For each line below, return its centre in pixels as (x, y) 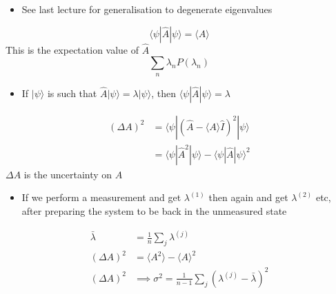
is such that (72, 93)
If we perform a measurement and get (101, 197)
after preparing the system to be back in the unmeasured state (154, 211)
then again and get (248, 197)
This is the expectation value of (72, 49)
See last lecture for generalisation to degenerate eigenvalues (147, 9)
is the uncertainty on (68, 174)
